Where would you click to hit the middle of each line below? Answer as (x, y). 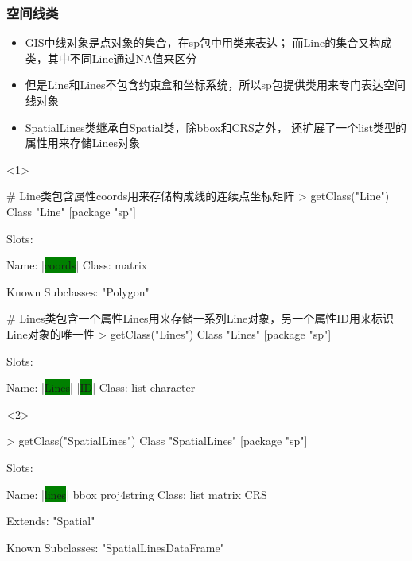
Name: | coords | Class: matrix (77, 265)
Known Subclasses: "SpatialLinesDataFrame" (115, 547)
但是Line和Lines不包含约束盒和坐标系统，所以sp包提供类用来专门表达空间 (215, 85)
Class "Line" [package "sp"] (71, 211)
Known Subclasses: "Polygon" (78, 291)
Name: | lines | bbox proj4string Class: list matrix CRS (137, 494)
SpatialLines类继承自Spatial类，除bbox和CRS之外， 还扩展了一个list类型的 (216, 127)
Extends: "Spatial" (51, 521)
